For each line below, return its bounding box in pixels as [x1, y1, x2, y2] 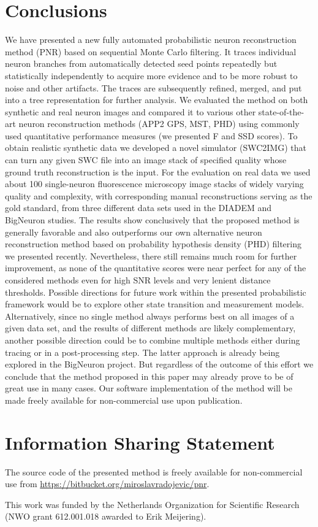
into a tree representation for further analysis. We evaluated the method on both [5, 93, 308, 106]
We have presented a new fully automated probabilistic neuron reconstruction [5, 33, 297, 46]
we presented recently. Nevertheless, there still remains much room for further [5, 249, 297, 262]
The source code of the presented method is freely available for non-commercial [5, 465, 303, 478]
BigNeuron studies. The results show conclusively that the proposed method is [5, 213, 300, 226]
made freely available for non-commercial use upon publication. [5, 393, 243, 406]
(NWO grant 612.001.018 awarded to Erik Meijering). [5, 510, 206, 523]
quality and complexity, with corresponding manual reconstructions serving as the [5, 189, 312, 202]
